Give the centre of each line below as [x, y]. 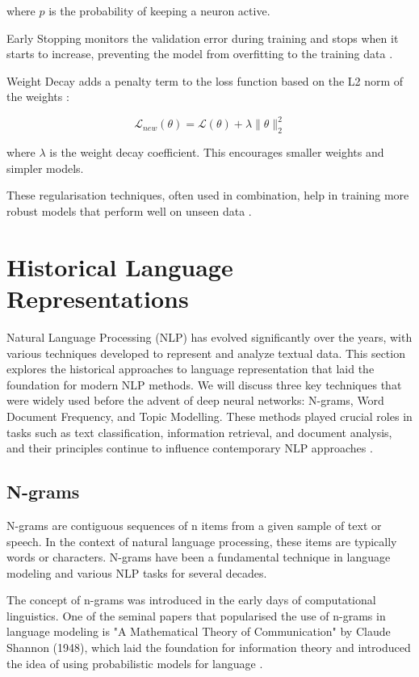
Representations [98, 299]
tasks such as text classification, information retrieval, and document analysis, [199, 432]
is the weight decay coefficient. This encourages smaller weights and [217, 152]
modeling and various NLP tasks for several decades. [137, 572]
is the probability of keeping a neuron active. [159, 11]
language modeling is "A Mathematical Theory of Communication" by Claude [199, 631]
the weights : [38, 97]
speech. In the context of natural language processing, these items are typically [202, 541]
